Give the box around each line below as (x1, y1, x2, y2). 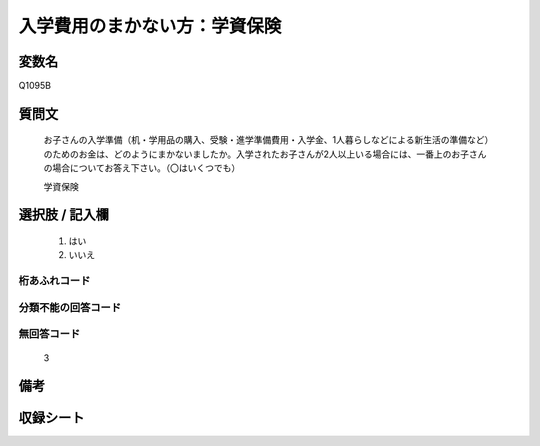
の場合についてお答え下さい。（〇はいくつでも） (43, 162, 241, 174)
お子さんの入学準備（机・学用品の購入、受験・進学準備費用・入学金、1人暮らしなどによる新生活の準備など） (43, 134, 494, 146)
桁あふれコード (18, 274, 91, 288)
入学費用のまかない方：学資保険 (18, 15, 282, 37)
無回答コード (18, 327, 81, 341)
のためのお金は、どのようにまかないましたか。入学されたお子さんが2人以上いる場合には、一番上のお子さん (43, 148, 487, 160)
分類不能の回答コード (18, 300, 122, 314)
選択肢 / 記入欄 (18, 206, 110, 224)
